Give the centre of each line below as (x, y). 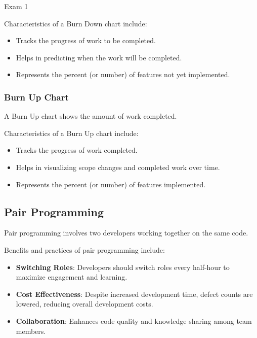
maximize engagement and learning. (72, 277)
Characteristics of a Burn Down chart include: (76, 23)
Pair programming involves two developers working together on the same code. (126, 233)
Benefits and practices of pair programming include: (84, 249)
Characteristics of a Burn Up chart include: (71, 133)
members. (31, 331)
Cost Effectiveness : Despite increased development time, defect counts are (134, 294)
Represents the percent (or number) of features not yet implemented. (123, 74)
